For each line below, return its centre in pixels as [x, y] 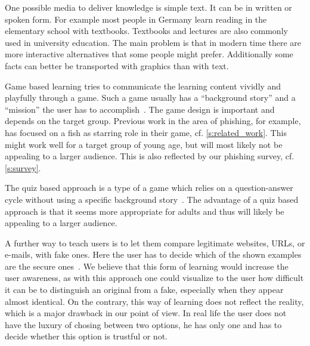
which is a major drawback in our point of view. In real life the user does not [146, 313]
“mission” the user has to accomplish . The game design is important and [140, 109]
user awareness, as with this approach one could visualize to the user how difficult [154, 278]
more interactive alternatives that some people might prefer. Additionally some [149, 54]
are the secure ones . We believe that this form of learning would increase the [147, 266]
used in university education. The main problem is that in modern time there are [153, 42]
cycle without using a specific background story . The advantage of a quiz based [152, 199]
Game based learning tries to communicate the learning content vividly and [143, 86]
